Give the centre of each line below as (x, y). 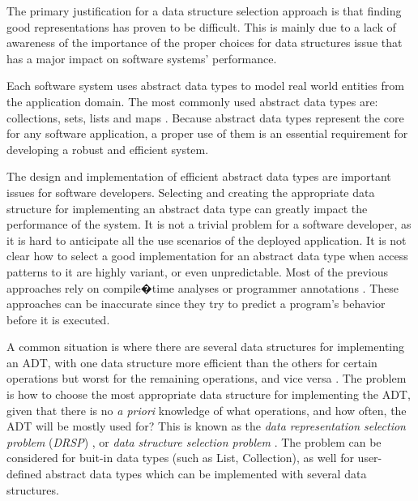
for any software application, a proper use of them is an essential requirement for (207, 133)
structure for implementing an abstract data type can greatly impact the (187, 208)
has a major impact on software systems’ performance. (142, 58)
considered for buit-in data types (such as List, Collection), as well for (180, 458)
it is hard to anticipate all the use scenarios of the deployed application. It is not (207, 240)
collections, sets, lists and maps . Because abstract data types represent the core (205, 117)
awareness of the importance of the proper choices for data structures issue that (205, 43)
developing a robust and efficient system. (108, 149)
